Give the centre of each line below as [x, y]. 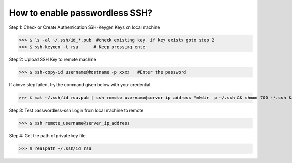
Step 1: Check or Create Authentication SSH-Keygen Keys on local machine [84, 27]
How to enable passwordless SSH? [81, 13]
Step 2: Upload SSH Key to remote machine [53, 59]
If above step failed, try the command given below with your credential [80, 84]
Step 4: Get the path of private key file [47, 135]
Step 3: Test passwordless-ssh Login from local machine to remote [76, 110]
